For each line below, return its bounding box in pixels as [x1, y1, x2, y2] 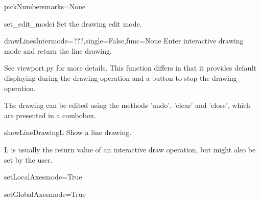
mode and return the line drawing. [4, 45, 112, 56]
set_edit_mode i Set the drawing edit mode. [4, 18, 142, 29]
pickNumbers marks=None [4, 1, 86, 11]
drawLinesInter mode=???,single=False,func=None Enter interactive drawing [4, 35, 244, 46]
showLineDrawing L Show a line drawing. [4, 127, 132, 138]
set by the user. [4, 154, 53, 165]
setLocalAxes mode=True [4, 171, 82, 182]
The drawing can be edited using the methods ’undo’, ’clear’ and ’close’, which [4, 100, 250, 110]
